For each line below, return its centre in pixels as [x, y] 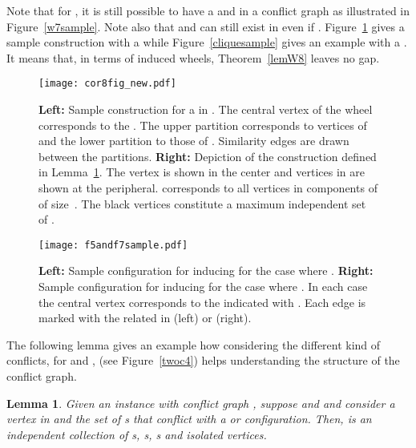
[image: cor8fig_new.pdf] [107, 84]
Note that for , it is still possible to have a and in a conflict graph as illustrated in [208, 10]
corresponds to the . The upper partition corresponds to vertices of [203, 125]
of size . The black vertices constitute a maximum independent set [202, 203]
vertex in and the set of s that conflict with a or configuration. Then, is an [189, 419]
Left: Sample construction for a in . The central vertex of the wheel [206, 109]
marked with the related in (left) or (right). [145, 318]
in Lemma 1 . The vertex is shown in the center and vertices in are [202, 172]
